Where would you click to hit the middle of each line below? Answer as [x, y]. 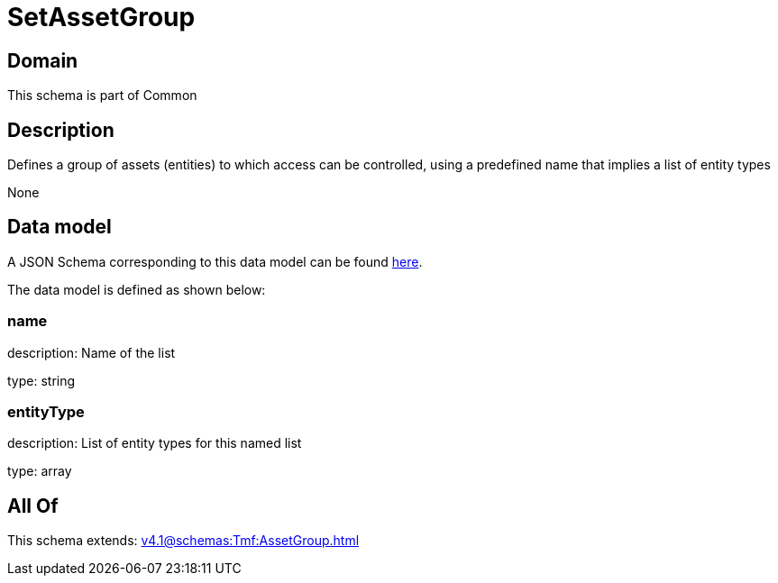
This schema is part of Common [102, 96]
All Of [33, 506]
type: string [41, 380]
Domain [43, 60]
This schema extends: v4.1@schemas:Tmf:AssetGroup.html [183, 541]
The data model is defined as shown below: [137, 289]
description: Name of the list [92, 352]
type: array [40, 471]
